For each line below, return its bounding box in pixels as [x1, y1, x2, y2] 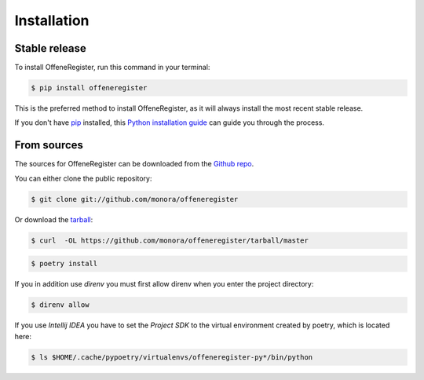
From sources [14, 138, 84, 152]
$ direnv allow [31, 301, 90, 309]
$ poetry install [31, 259, 98, 269]
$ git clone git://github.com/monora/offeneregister [31, 195, 239, 203]
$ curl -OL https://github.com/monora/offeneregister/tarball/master [31, 236, 309, 245]
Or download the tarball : [14, 214, 93, 224]
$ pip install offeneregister [31, 83, 148, 93]
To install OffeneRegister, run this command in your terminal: [14, 63, 210, 72]
